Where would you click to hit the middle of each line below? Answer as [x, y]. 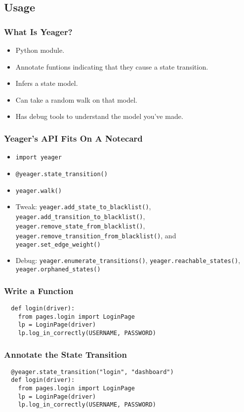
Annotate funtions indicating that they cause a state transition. [112, 66]
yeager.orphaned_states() [58, 270]
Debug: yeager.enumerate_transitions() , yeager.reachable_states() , [128, 260]
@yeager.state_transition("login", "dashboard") [92, 372]
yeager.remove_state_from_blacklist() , [80, 226]
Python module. [40, 50]
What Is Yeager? [38, 31]
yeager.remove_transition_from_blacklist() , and [96, 236]
